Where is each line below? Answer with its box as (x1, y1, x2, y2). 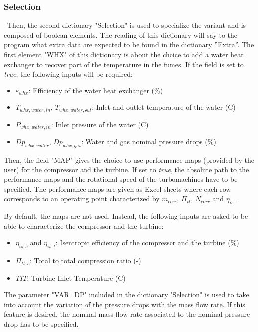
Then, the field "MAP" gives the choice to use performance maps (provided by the (4, 155, 254, 165)
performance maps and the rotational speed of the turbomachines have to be (4, 174, 238, 184)
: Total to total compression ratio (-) (29, 255, 141, 266)
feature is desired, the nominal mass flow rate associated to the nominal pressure (4, 309, 250, 319)
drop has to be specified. (4, 319, 79, 329)
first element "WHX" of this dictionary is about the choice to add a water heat (4, 49, 244, 59)
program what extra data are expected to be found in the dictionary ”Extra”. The (4, 39, 254, 50)
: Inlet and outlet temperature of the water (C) (92, 102, 236, 112)
